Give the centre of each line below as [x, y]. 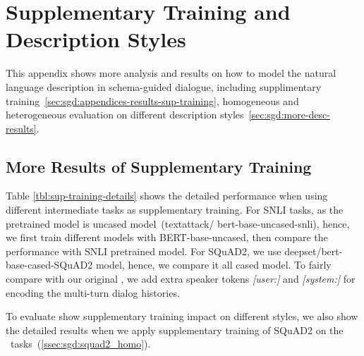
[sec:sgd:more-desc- [289, 115]
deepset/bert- [314, 251]
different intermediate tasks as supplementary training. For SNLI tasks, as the [175, 210]
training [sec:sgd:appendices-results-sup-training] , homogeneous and [152, 100]
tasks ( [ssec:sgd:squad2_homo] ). [80, 344]
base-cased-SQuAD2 [49, 265]
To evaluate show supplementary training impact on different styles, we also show [182, 316]
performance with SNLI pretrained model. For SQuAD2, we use [144, 251]
